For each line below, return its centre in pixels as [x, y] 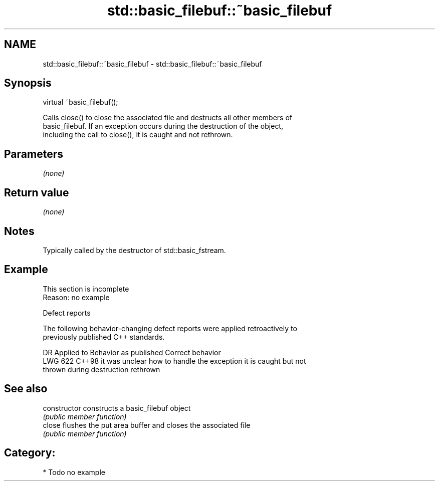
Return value [37, 192]
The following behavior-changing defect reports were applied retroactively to [170, 328]
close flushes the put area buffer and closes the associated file [147, 425]
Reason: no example [76, 297]
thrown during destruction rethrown [101, 369]
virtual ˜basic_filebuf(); [80, 102]
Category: [30, 453]
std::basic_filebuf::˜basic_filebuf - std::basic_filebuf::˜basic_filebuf [152, 64]
